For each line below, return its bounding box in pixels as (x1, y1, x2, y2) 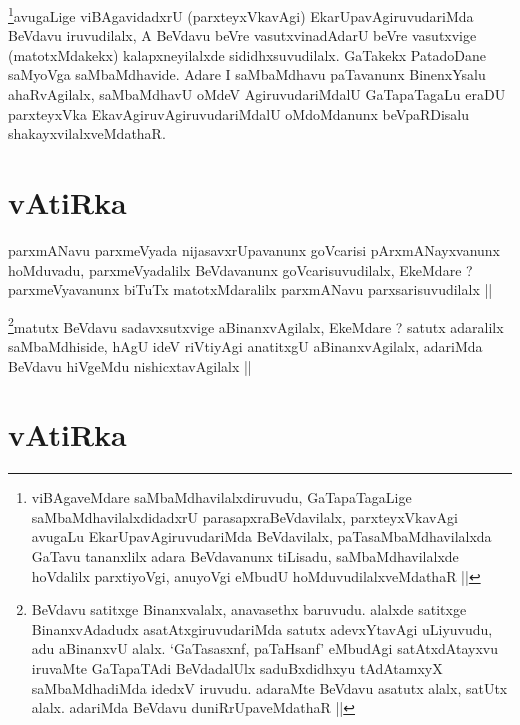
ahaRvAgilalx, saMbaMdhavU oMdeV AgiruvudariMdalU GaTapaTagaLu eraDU (8, 84, 506, 105)
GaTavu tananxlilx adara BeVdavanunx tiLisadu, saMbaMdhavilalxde (31, 546, 459, 567)
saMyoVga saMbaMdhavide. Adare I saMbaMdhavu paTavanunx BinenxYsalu (8, 64, 486, 85)
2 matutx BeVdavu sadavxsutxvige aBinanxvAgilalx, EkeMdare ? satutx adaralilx (8, 313, 504, 337)
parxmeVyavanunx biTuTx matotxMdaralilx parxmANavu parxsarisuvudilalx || (8, 279, 493, 300)
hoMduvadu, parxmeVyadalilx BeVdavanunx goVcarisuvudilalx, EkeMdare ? (8, 259, 473, 280)
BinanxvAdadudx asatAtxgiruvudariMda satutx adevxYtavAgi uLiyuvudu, (31, 618, 493, 639)
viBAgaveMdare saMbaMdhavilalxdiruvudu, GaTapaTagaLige (31, 487, 412, 508)
